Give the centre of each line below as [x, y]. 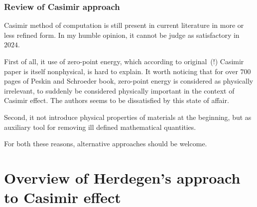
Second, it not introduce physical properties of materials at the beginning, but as [128, 117]
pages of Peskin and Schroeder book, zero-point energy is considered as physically [129, 81]
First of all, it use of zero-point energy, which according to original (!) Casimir [124, 61]
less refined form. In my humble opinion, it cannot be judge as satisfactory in [122, 35]
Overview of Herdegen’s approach [122, 177]
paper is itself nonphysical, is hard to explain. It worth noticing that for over [121, 71]
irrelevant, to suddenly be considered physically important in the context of [119, 90]
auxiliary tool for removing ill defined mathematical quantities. [100, 127]
